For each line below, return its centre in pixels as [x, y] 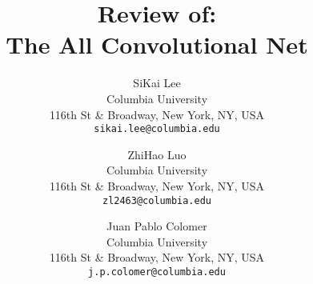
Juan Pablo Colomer [157, 226]
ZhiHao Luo [157, 154]
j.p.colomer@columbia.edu [157, 272]
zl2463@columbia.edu [157, 200]
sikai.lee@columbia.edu [157, 129]
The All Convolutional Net [157, 44]
